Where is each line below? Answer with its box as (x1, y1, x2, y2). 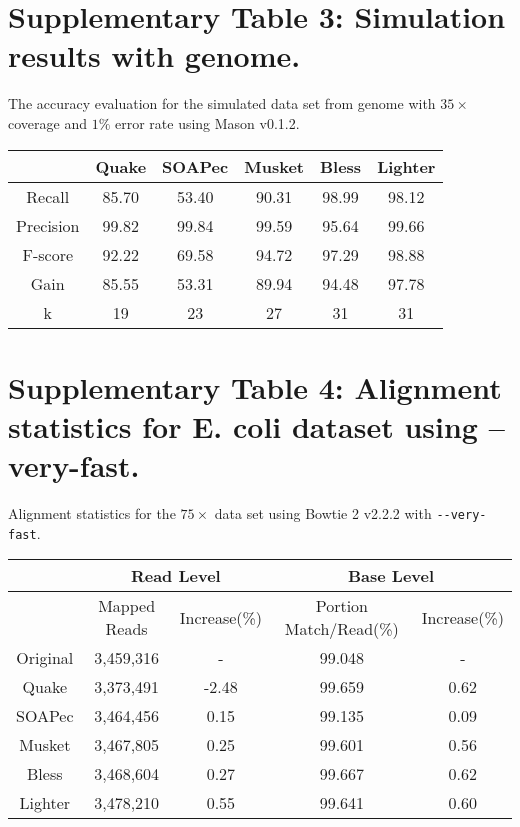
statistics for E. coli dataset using (8, 405, 478, 446)
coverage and (8, 112, 87, 133)
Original (16, 646, 74, 670)
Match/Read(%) (284, 617, 399, 641)
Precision (16, 213, 80, 237)
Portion (315, 594, 368, 618)
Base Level (347, 564, 435, 588)
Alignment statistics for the (8, 503, 176, 523)
